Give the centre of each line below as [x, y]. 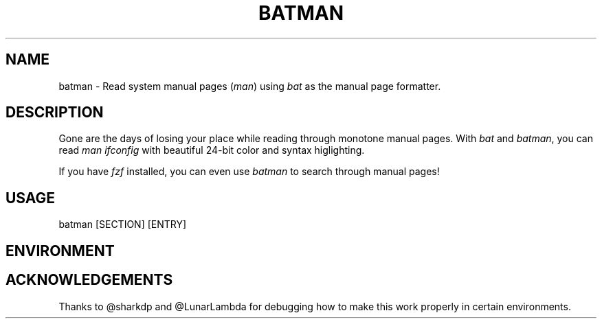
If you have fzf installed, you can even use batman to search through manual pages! [249, 172]
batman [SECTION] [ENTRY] [123, 224]
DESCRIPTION [55, 113]
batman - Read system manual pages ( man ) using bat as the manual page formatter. [250, 86]
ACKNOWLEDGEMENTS [89, 280]
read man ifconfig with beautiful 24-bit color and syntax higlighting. [212, 150]
